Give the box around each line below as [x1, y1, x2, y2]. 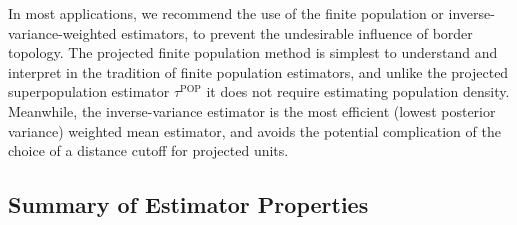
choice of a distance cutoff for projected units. [8, 140, 289, 161]
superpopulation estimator [8, 81, 170, 102]
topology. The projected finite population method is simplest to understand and [8, 42, 498, 63]
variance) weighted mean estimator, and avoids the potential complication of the [8, 120, 501, 141]
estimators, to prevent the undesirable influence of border [121, 22, 473, 43]
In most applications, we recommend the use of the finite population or [8, 3, 444, 23]
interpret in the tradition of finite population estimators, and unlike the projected [8, 61, 509, 82]
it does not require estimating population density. [206, 81, 510, 102]
